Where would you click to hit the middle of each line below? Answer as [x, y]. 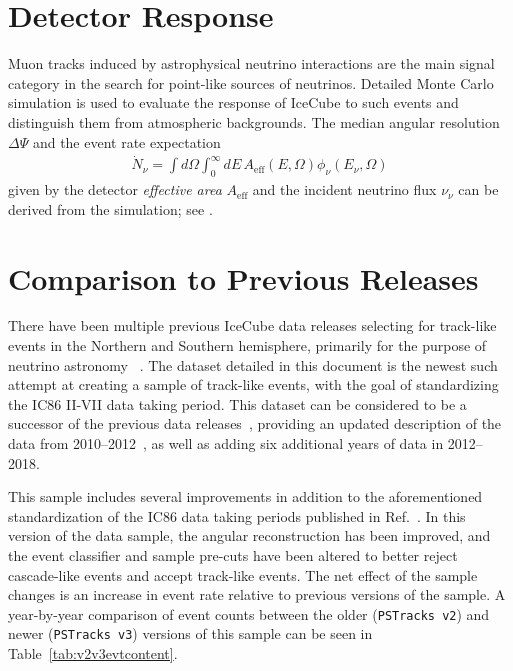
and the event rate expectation [126, 141]
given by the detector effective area [115, 189]
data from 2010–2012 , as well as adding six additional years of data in [226, 443]
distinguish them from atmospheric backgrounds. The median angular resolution [254, 121]
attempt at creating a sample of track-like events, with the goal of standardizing [253, 384]
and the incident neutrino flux [344, 189]
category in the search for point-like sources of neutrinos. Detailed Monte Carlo [251, 82]
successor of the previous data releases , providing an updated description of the [255, 423]
